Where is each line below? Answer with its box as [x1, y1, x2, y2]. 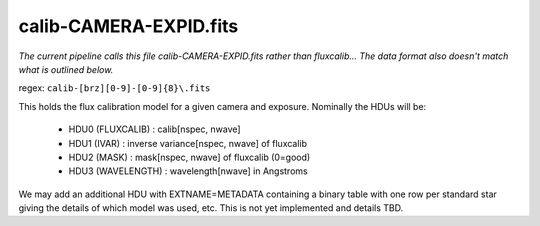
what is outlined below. [18, 63, 114, 75]
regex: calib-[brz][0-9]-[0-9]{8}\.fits [18, 82, 211, 94]
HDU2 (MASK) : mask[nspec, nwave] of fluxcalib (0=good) [68, 151, 311, 163]
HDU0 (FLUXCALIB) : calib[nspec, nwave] [68, 123, 241, 135]
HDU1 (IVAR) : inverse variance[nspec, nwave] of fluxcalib [68, 137, 308, 149]
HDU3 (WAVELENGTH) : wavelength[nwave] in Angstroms [68, 165, 309, 177]
